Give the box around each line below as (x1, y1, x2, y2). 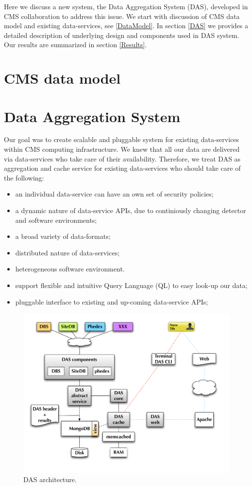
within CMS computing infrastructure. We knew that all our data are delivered (4, 144, 240, 154)
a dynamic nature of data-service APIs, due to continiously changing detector (15, 205, 246, 216)
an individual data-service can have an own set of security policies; (15, 189, 214, 199)
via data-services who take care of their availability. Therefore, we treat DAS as (4, 153, 241, 163)
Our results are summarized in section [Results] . (4, 39, 147, 50)
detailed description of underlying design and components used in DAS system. (4, 30, 239, 40)
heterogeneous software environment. (15, 264, 125, 274)
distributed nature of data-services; (15, 247, 120, 257)
